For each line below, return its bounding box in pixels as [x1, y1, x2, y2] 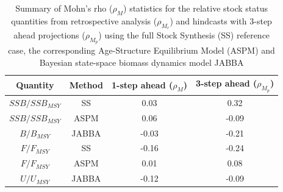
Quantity [16, 79, 54, 91]
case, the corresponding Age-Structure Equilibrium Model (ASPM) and [8, 44, 275, 57]
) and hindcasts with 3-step [170, 14, 272, 27]
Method [69, 79, 103, 91]
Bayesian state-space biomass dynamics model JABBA [39, 55, 244, 68]
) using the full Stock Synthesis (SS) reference [98, 29, 270, 41]
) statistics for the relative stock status [123, 2, 268, 14]
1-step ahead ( [112, 78, 173, 91]
